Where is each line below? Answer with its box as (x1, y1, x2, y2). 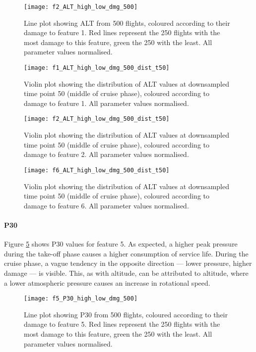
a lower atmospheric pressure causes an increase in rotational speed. (4, 277, 210, 288)
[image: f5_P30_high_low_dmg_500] (24, 295, 138, 302)
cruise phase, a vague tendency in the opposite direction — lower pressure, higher (4, 258, 252, 268)
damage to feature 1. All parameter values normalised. (24, 98, 189, 108)
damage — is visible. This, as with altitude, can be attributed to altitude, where (4, 267, 249, 278)
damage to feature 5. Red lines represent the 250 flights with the (24, 319, 220, 329)
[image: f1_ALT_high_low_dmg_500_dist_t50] (24, 64, 170, 72)
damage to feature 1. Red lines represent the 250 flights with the (24, 27, 220, 38)
